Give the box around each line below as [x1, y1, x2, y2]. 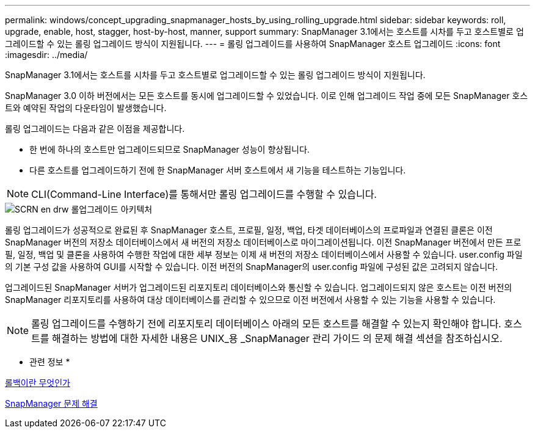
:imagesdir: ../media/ [5, 49, 88, 60]
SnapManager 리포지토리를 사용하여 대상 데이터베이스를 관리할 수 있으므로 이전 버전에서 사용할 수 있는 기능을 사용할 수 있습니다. [5, 294, 496, 305]
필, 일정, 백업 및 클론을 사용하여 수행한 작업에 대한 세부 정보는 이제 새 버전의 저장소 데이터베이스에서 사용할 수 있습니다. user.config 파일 [5, 249, 523, 260]
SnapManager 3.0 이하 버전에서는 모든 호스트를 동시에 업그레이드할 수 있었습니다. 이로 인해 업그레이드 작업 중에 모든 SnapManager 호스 [5, 90, 528, 101]
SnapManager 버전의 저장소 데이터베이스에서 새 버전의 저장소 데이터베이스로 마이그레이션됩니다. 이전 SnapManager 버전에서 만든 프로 [5, 237, 522, 247]
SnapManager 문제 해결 [5, 398, 98, 409]
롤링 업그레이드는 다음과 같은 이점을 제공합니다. [5, 123, 185, 134]
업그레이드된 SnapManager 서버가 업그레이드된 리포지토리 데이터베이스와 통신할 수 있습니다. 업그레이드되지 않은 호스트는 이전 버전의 [5, 282, 512, 293]
